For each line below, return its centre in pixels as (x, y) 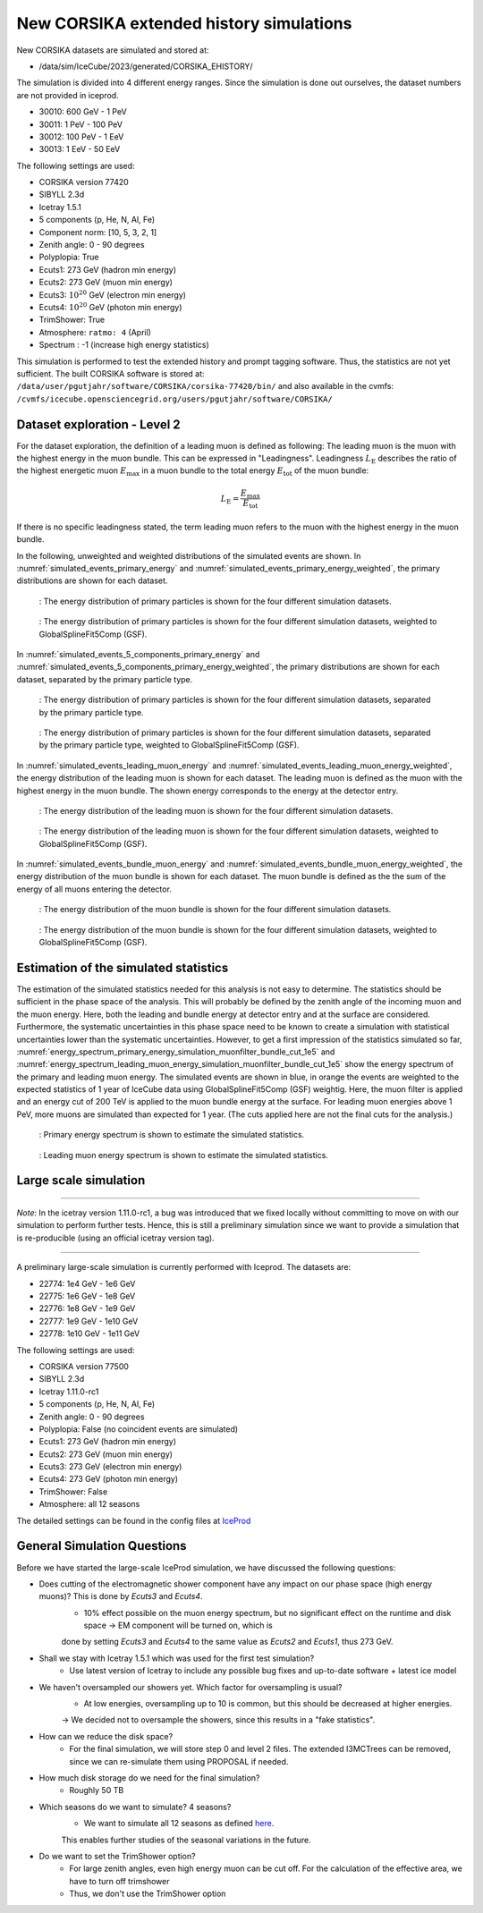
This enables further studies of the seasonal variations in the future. (186, 1840)
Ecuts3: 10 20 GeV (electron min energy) (113, 294)
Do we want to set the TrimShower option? (117, 1856)
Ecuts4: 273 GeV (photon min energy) (109, 1479)
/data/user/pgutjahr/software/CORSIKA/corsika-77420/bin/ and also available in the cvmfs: (205, 386)
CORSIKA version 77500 (84, 1366)
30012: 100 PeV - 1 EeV (81, 136)
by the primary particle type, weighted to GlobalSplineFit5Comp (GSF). (169, 745)
